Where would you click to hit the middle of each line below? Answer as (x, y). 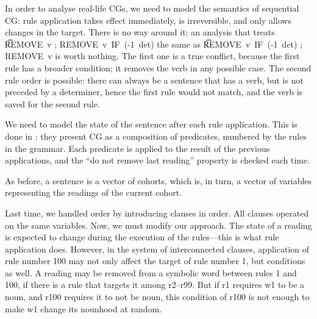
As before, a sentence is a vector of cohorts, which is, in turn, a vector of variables (158, 180)
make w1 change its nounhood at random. (84, 308)
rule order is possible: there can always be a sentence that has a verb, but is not (154, 80)
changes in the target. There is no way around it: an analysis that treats (140, 32)
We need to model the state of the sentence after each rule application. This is (151, 124)
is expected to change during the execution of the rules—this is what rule (142, 237)
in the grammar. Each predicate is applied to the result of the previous (137, 148)
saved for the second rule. (52, 103)
